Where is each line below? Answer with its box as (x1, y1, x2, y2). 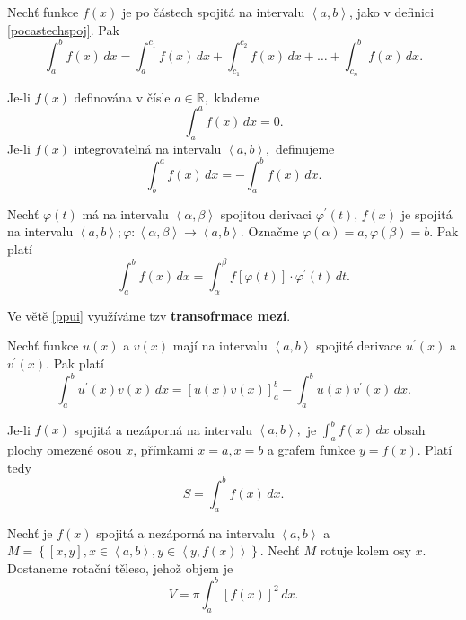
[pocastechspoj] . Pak (7, 20, 119, 39)
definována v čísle (74, 87, 171, 106)
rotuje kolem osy (320, 541, 411, 560)
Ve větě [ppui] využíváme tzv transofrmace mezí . (7, 306, 291, 324)
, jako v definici (348, 3, 435, 21)
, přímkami (133, 440, 194, 459)
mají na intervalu (172, 336, 268, 355)
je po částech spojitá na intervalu (122, 3, 305, 21)
